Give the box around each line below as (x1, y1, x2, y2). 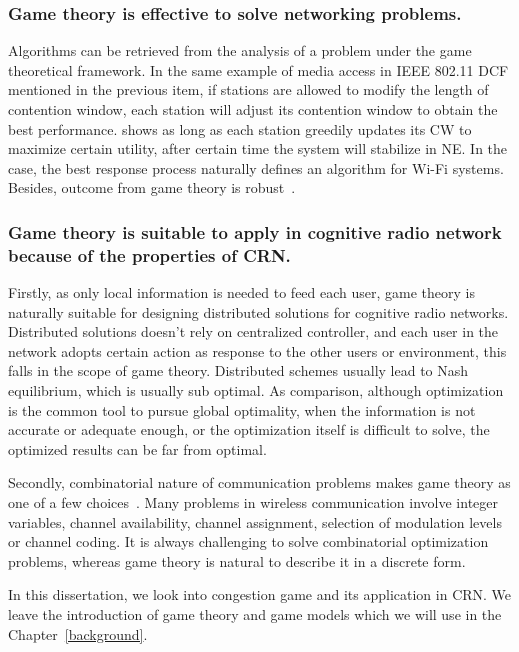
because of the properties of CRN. (8, 242, 291, 267)
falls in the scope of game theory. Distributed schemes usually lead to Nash (8, 360, 469, 381)
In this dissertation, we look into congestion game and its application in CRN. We (8, 584, 512, 605)
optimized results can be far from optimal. (8, 438, 267, 459)
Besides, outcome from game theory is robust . (8, 177, 296, 198)
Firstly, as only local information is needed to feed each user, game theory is (8, 282, 475, 303)
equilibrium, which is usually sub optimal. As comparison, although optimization (8, 380, 504, 401)
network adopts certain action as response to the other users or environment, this (8, 340, 507, 361)
